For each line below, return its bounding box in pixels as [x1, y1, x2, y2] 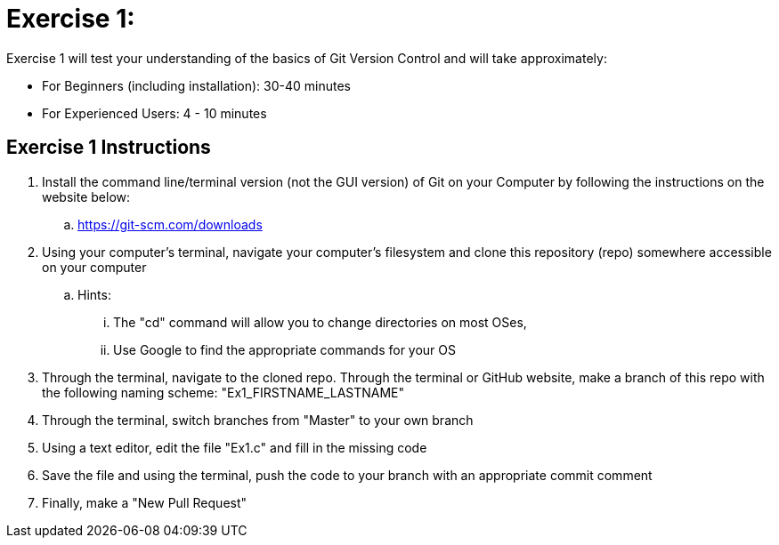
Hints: [77, 286, 111, 302]
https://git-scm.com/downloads [77, 216, 263, 232]
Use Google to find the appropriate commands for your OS [113, 341, 457, 357]
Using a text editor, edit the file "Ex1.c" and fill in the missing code [42, 439, 427, 455]
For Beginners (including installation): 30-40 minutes [42, 77, 351, 93]
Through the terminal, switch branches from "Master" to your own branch [42, 412, 474, 428]
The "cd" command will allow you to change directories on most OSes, [113, 314, 527, 330]
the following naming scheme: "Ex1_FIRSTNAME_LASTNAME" [42, 384, 405, 400]
